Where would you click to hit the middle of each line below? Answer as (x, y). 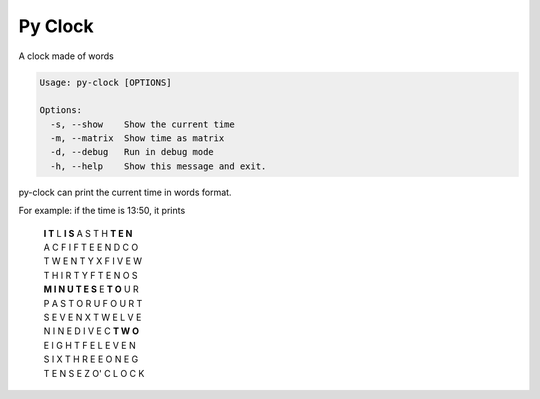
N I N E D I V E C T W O (91, 331)
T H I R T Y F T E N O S (91, 275)
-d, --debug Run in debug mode (132, 152)
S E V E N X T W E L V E (92, 317)
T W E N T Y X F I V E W (93, 261)
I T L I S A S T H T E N (88, 233)
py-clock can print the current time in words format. (125, 192)
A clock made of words (66, 56)
